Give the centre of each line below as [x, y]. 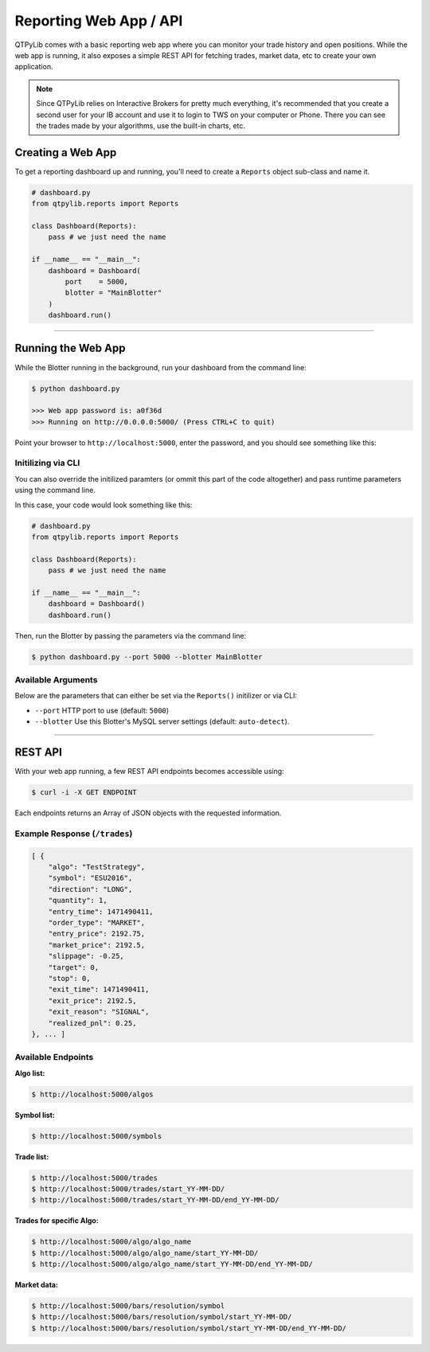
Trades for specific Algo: [57, 1221]
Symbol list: [35, 1115]
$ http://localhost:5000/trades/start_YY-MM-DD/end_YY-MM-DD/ [155, 1200]
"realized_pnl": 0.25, [92, 1023]
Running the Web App [70, 348]
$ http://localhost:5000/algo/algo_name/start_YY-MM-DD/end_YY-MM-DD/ [172, 1264]
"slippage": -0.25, [86, 956]
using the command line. [55, 490]
